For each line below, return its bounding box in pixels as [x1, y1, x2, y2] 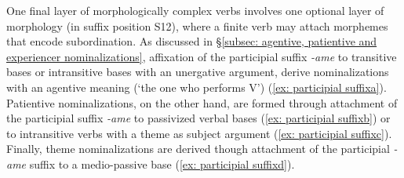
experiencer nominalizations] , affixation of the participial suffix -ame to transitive [6, 48, 397, 64]
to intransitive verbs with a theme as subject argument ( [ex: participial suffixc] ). [6, 125, 392, 141]
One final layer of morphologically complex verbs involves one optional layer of [6, 2, 384, 18]
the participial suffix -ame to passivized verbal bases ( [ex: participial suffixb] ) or [6, 110, 391, 126]
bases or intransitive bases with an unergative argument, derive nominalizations [6, 64, 389, 80]
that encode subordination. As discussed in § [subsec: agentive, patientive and [6, 33, 377, 49]
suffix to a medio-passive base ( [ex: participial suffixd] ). [29, 155, 295, 172]
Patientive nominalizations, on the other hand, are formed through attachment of [6, 94, 398, 111]
